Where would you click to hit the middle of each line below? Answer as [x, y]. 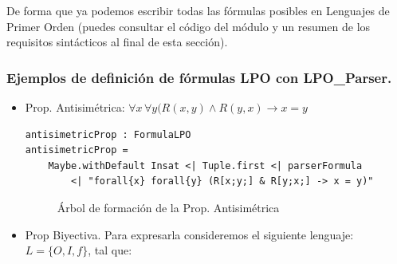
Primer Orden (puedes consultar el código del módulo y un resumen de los [189, 26]
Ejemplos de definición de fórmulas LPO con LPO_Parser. [199, 77]
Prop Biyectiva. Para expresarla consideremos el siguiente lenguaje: [189, 234]
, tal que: [110, 250]
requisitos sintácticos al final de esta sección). [117, 42]
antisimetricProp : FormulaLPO [108, 134]
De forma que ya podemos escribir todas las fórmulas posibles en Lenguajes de [198, 10]
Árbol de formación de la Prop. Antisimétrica [168, 207]
